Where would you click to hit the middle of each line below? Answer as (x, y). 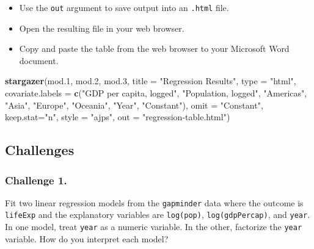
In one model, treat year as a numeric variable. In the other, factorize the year (154, 227)
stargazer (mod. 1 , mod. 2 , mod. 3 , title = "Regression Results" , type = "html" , (151, 81)
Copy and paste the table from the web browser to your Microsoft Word (154, 49)
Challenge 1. (36, 180)
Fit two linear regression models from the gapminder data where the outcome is (154, 202)
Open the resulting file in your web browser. (102, 28)
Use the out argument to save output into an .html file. (124, 7)
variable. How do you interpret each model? (87, 238)
